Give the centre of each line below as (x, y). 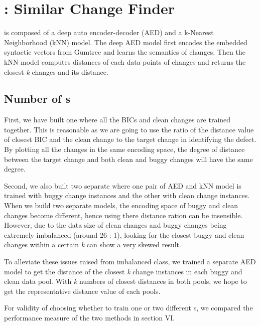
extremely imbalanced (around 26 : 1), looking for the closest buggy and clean (124, 234)
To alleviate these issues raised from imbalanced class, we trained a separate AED (130, 262)
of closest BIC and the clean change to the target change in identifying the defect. (130, 139)
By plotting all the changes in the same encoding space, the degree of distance (124, 149)
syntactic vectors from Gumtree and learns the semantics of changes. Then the (125, 52)
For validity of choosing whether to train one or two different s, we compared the (128, 308)
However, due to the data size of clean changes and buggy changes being (115, 225)
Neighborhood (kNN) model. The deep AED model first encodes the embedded (126, 42)
